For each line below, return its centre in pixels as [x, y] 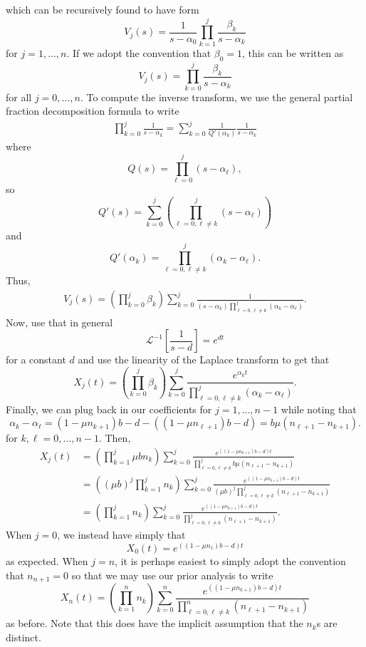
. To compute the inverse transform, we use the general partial [216, 97]
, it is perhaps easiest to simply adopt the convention [230, 561]
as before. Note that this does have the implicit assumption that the [155, 623]
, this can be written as [293, 52]
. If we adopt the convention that [139, 52]
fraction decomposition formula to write [93, 111]
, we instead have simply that [121, 535]
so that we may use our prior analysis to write [172, 575]
